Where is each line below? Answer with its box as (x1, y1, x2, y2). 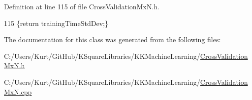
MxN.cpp (4, 86, 32, 97)
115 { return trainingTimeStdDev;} (4, 18, 108, 28)
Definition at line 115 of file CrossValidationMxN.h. (4, 1, 159, 11)
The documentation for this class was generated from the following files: (4, 34, 221, 45)
